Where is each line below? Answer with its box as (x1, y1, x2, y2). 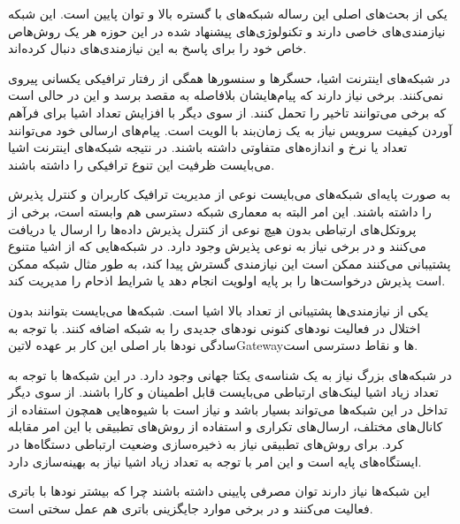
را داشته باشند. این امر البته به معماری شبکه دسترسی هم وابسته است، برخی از (8, 201, 432, 220)
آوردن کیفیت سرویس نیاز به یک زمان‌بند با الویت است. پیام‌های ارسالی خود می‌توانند (8, 120, 453, 139)
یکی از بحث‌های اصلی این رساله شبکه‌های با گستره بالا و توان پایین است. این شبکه (8, 4, 448, 22)
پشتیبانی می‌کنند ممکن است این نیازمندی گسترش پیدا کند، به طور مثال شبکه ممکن (8, 254, 451, 272)
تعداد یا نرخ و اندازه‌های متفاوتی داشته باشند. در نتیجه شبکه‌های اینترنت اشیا (8, 138, 408, 156)
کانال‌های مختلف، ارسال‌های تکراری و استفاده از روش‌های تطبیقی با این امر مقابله (8, 417, 443, 436)
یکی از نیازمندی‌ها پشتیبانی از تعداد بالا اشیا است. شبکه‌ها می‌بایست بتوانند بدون (8, 300, 429, 319)
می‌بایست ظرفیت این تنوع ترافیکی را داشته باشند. (8, 155, 275, 173)
